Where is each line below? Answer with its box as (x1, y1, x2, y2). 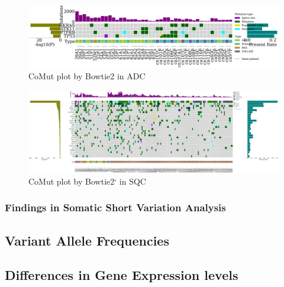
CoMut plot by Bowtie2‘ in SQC (28, 175, 146, 187)
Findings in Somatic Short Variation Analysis (5, 200, 226, 215)
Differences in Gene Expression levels (5, 266, 238, 284)
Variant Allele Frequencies (5, 231, 169, 249)
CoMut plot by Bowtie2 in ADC (28, 70, 146, 82)
